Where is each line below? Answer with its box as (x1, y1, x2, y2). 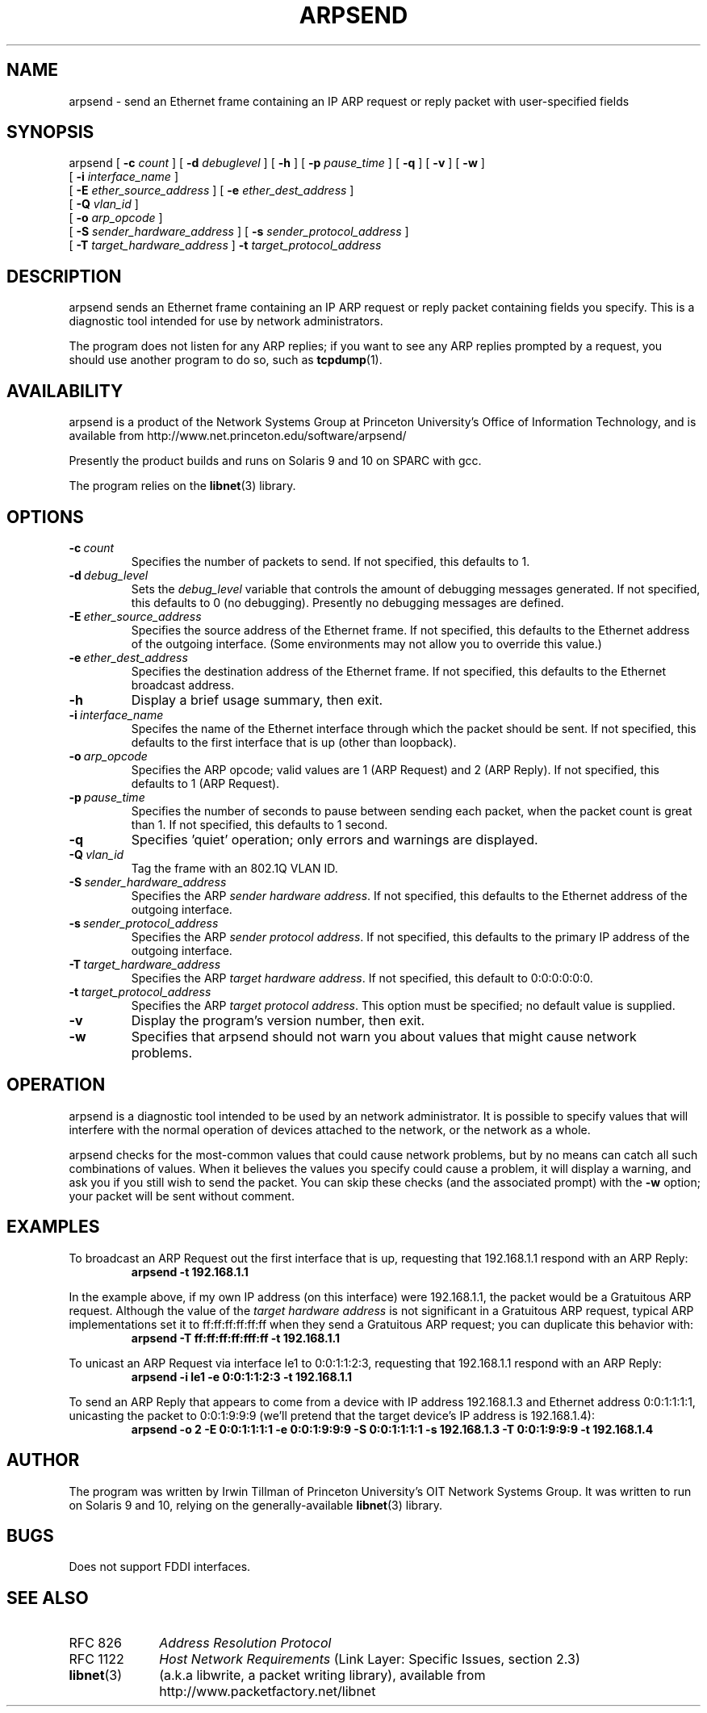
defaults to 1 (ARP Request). (131, 776, 280, 790)
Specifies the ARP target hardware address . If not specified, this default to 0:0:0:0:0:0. (131, 970, 593, 985)
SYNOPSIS (6, 122, 94, 143)
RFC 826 (69, 1635, 122, 1652)
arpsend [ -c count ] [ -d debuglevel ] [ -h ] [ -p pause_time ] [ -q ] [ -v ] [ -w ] (69, 156, 485, 170)
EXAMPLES (6, 1217, 100, 1238)
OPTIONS (6, 506, 84, 527)
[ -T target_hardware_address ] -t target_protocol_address (69, 238, 382, 253)
